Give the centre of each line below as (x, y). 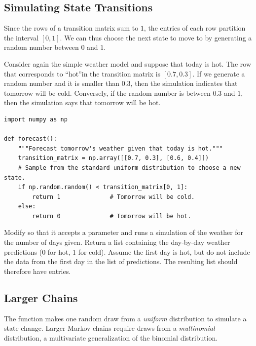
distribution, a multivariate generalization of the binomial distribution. (111, 337)
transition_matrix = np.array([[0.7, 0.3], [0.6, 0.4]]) (113, 158)
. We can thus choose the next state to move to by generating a (156, 37)
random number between (41, 47)
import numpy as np (36, 119)
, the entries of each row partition (195, 28)
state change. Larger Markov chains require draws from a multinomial (110, 328)
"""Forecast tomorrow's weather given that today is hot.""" (120, 148)
